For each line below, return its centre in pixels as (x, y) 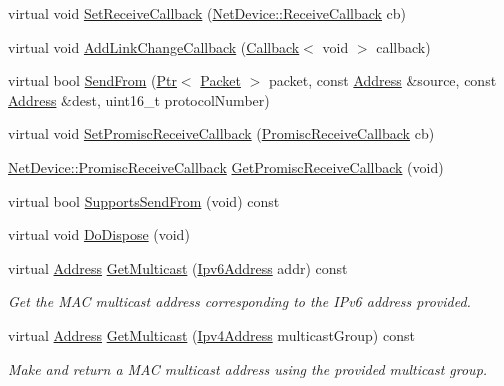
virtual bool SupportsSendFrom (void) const (144, 200)
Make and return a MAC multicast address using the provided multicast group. (248, 368)
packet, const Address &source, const (382, 80)
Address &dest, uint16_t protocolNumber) (139, 99)
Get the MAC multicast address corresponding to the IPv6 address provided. (239, 301)
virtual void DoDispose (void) (99, 234)
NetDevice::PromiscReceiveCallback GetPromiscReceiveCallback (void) (226, 166)
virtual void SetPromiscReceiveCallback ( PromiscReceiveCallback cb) (221, 133)
